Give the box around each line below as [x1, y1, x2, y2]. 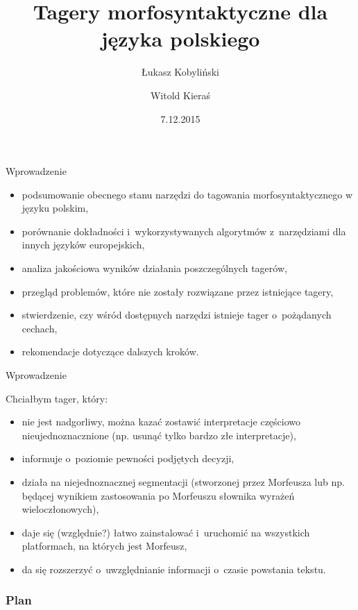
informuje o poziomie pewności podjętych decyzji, [22, 451, 235, 466]
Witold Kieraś [150, 87, 211, 102]
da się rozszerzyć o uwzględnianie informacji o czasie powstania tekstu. [22, 561, 326, 576]
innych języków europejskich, [22, 237, 145, 252]
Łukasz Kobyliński [142, 65, 219, 79]
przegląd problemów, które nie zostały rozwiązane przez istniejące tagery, [22, 284, 334, 298]
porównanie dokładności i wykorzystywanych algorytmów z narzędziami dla [22, 223, 346, 238]
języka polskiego [101, 24, 260, 53]
